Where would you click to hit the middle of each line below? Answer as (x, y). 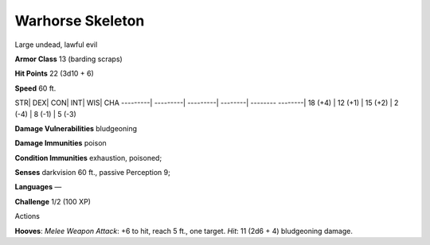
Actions (27, 216)
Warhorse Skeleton (80, 21)
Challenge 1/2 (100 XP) (53, 201)
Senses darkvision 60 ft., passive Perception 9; (92, 173)
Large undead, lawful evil (56, 45)
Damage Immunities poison (61, 143)
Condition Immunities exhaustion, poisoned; (88, 157)
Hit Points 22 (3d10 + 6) (55, 74)
